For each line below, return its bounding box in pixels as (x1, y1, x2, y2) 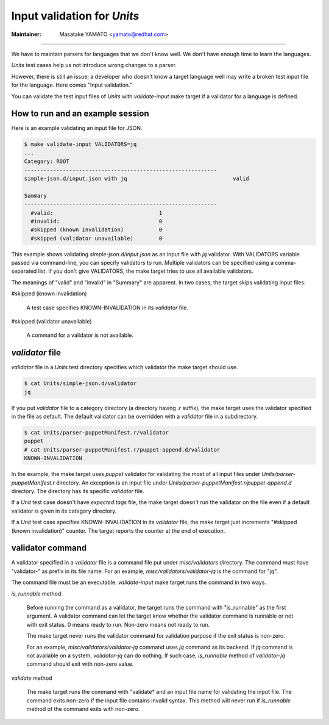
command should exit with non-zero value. (26, 660, 134, 668)
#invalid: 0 (30, 217, 163, 225)
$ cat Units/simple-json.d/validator (24, 380, 137, 387)
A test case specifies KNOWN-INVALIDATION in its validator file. (26, 304, 189, 311)
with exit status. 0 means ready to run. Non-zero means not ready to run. (26, 621, 210, 628)
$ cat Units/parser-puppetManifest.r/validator (24, 429, 169, 436)
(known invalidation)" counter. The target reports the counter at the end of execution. (11, 527, 225, 534)
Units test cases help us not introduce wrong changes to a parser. (11, 62, 177, 69)
